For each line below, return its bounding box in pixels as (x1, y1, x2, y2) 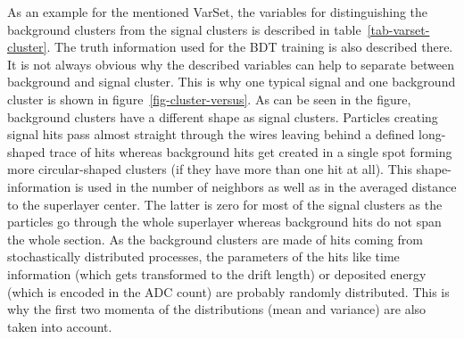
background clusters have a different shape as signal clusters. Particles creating (7, 107, 438, 126)
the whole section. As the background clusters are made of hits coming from (7, 229, 424, 248)
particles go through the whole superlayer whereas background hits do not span (7, 212, 442, 231)
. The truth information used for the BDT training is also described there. (46, 37, 453, 56)
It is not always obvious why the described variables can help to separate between (7, 54, 455, 73)
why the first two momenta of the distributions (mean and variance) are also (7, 300, 427, 318)
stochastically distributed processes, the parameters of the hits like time (7, 247, 400, 266)
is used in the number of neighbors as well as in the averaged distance (74, 177, 457, 195)
